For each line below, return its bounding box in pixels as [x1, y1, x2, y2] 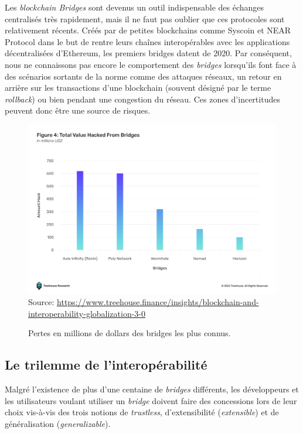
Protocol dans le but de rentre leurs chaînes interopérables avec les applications [5, 35, 290, 47]
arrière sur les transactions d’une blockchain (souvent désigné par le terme [5, 81, 271, 94]
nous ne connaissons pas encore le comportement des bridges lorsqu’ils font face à [5, 58, 297, 70]
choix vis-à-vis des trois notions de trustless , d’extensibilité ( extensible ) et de [5, 406, 279, 418]
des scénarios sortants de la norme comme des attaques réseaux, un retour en [5, 70, 282, 82]
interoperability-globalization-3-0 [28, 307, 146, 319]
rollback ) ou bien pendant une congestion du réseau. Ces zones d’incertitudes [5, 93, 280, 105]
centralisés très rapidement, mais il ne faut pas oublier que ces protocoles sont [5, 12, 285, 25]
